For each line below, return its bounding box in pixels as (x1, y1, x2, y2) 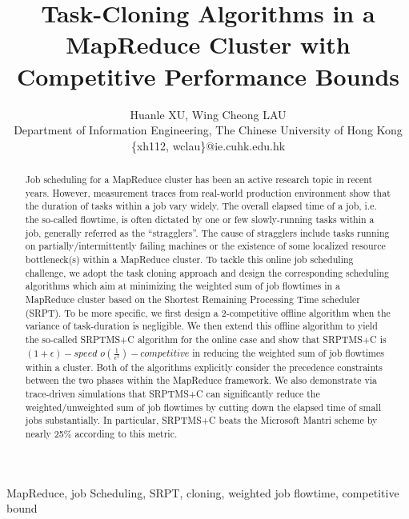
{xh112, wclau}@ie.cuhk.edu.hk (130, 137, 286, 154)
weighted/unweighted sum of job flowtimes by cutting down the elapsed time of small (25, 400, 381, 413)
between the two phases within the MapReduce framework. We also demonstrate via (25, 373, 377, 387)
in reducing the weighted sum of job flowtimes (192, 345, 384, 359)
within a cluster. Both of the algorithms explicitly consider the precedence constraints (25, 360, 383, 373)
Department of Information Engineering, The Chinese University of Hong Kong (14, 122, 403, 138)
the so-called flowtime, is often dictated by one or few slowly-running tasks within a (25, 213, 375, 226)
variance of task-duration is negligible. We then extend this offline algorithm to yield (25, 319, 378, 333)
